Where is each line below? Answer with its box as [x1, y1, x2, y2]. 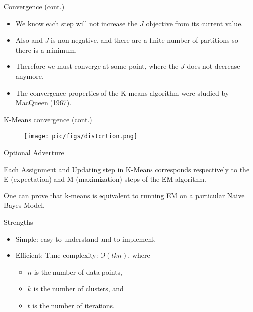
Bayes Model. [4, 200, 45, 210]
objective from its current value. [146, 18, 243, 28]
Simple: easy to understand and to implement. [15, 233, 156, 244]
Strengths [4, 216, 33, 227]
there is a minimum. [15, 44, 77, 55]
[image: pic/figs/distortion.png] [24, 133, 138, 140]
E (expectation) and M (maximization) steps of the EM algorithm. [4, 174, 206, 184]
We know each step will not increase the [15, 18, 138, 28]
